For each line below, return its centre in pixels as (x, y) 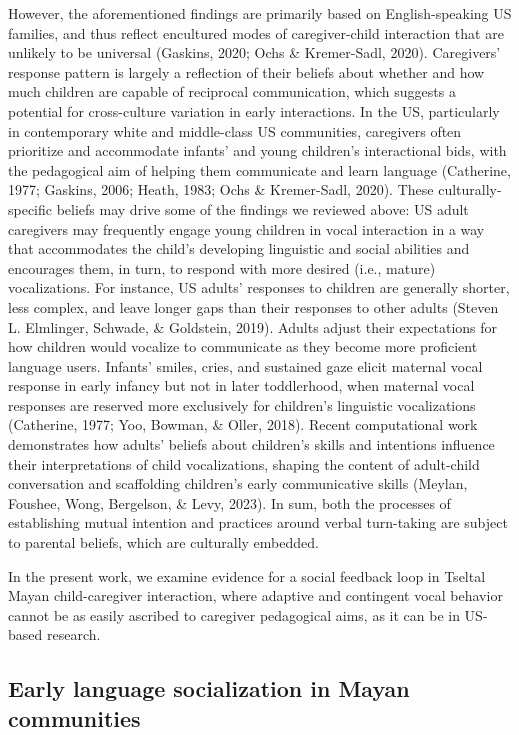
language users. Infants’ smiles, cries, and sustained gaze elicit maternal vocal (245, 365)
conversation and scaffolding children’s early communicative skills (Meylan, (238, 483)
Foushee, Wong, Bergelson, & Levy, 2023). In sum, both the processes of (229, 502)
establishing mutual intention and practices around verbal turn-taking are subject (258, 522)
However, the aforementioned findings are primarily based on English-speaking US (260, 13)
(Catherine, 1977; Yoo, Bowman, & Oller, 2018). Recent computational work (243, 424)
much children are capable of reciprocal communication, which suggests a (232, 91)
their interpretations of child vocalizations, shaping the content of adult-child (244, 463)
